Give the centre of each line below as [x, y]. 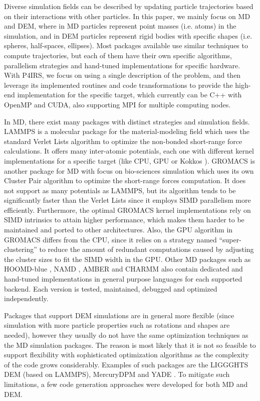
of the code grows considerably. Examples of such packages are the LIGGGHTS [126, 364]
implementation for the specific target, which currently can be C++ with [129, 95]
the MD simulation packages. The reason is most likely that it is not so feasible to [130, 345]
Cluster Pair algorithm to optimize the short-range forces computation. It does [125, 180]
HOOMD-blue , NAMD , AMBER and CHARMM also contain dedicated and [123, 269]
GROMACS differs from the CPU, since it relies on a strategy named [110, 239]
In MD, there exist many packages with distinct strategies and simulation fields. [127, 121]
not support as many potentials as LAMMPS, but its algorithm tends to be [120, 190]
